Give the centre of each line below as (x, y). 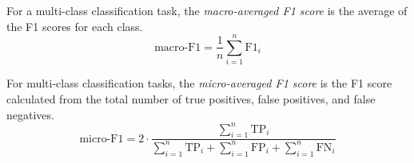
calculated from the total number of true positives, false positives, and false (191, 98)
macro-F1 (178, 47)
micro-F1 (102, 139)
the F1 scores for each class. (75, 26)
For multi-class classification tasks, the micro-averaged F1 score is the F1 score (199, 83)
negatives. (30, 114)
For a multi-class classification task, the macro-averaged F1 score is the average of (207, 10)
